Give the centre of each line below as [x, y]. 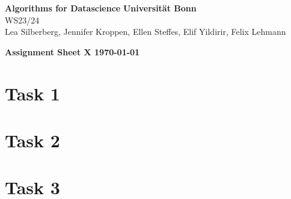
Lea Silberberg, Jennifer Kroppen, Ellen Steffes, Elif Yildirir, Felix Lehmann [145, 32]
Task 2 [32, 140]
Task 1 [32, 93]
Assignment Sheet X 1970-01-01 [72, 51]
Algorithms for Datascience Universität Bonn [101, 8]
